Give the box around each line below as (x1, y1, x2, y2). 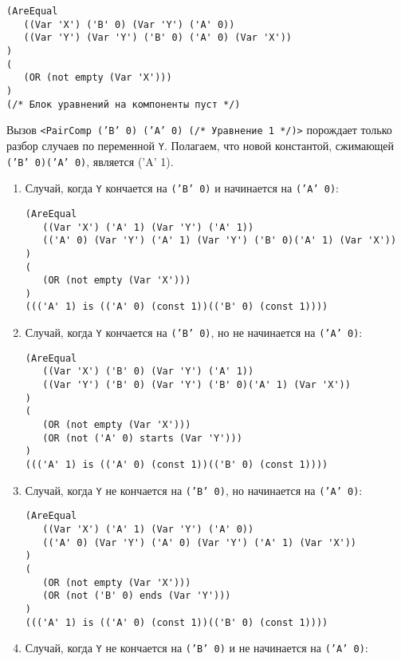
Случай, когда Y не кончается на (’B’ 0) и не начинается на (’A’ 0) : (25, 639, 368, 656)
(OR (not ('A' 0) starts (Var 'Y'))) (42, 432, 242, 444)
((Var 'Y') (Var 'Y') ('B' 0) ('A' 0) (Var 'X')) (23, 32, 292, 44)
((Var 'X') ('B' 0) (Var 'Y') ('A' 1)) (42, 366, 254, 378)
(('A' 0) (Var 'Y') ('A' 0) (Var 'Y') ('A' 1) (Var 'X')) (42, 536, 357, 548)
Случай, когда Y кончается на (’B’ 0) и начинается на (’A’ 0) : (25, 180, 339, 196)
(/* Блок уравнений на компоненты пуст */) (6, 98, 241, 110)
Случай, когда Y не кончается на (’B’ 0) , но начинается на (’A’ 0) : (25, 481, 363, 498)
